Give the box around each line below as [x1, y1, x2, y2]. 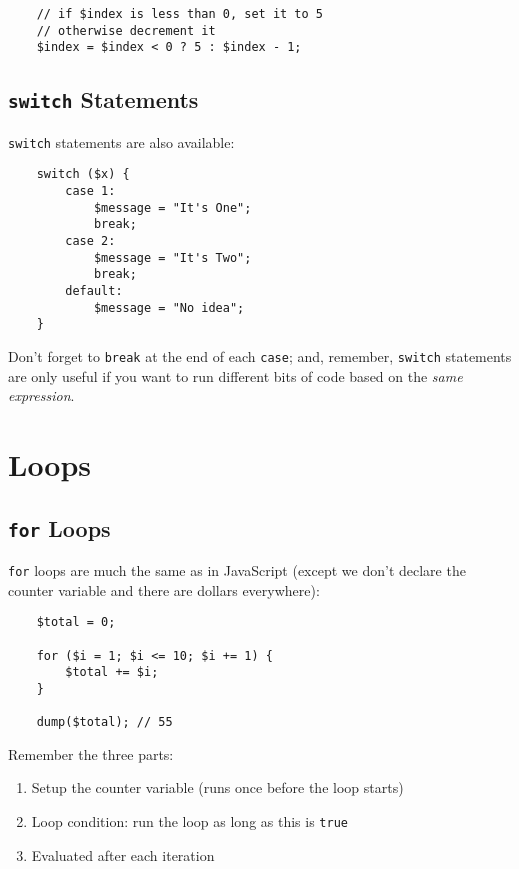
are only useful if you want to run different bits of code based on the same [8, 365, 463, 386]
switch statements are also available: [8, 131, 235, 152]
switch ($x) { [36, 167, 130, 182]
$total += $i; [65, 665, 159, 680]
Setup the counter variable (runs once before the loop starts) [31, 777, 404, 798]
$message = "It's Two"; [93, 250, 252, 265]
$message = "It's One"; [93, 200, 252, 215]
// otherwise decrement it [36, 23, 216, 38]
